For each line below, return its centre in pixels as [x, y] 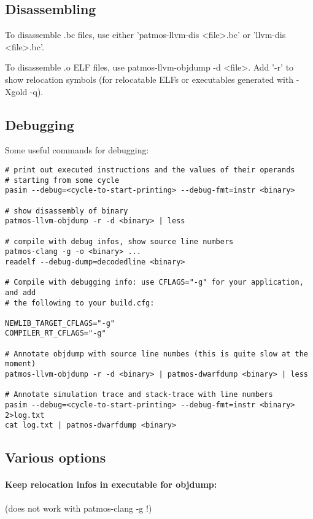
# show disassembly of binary [67, 211]
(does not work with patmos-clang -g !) [79, 508]
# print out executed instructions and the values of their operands [150, 170]
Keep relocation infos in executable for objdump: [111, 484]
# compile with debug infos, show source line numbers [119, 241]
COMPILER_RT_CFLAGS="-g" [56, 333]
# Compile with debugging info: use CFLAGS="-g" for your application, [154, 283]
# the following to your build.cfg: [80, 303]
